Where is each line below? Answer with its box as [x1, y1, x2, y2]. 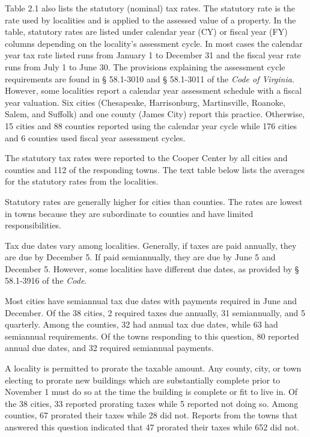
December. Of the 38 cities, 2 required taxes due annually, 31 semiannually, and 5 [5, 306, 305, 319]
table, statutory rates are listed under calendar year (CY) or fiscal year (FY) [5, 25, 288, 38]
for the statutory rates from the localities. [5, 175, 159, 188]
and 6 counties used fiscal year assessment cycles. [5, 131, 186, 144]
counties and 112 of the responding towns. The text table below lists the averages [5, 163, 305, 176]
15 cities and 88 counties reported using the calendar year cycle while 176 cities [5, 119, 297, 132]
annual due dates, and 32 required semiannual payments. [5, 341, 214, 354]
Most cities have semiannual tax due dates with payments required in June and [5, 295, 297, 307]
